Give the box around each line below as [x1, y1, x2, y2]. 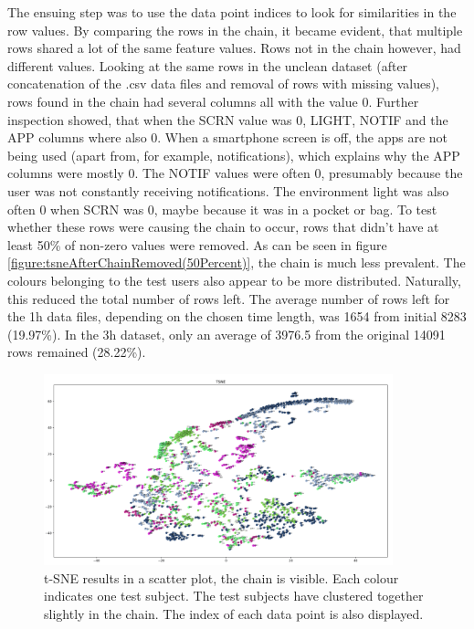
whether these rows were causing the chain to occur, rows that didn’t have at [7, 217, 439, 236]
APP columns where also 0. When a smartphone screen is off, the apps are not [7, 128, 448, 147]
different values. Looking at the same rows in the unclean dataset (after [7, 56, 408, 75]
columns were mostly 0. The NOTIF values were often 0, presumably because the [7, 163, 463, 183]
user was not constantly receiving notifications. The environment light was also [7, 181, 449, 200]
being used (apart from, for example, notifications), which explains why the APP [7, 145, 460, 164]
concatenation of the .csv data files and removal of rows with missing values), [7, 74, 440, 93]
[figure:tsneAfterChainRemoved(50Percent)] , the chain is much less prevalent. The [7, 253, 466, 272]
